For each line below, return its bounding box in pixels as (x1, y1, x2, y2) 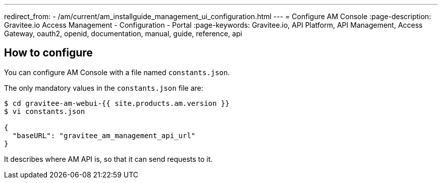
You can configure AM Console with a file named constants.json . (4, 68, 230, 77)
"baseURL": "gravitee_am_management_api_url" (12, 131, 196, 140)
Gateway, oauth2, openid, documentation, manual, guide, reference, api (4, 29, 242, 38)
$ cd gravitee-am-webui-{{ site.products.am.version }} (4, 99, 230, 107)
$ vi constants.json (4, 107, 85, 115)
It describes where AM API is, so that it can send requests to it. (4, 154, 213, 163)
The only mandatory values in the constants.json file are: (4, 83, 203, 92)
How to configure (4, 46, 93, 59)
